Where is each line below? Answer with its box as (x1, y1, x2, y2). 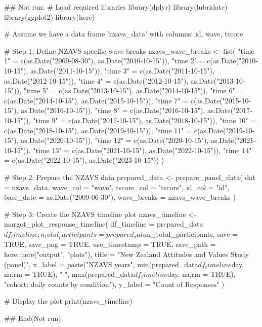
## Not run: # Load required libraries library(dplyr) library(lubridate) (4, 2, 228, 12)
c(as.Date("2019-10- (194, 125, 255, 135)
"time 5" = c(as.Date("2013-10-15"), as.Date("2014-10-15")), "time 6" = (23, 85, 243, 96)
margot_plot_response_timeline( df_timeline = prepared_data (4, 219, 203, 229)
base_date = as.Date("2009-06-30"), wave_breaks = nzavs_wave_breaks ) (4, 192, 236, 202)
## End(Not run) (4, 312, 61, 323)
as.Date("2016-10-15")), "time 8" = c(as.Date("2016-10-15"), (21, 105, 205, 116)
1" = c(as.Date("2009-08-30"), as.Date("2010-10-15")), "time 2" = (4, 55, 205, 66)
